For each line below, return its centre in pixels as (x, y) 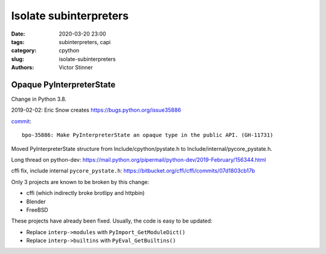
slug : (18, 59)
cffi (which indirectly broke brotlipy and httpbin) (85, 193)
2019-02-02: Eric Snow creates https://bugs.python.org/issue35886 (96, 110)
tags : (18, 42)
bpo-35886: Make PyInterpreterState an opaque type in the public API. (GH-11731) (148, 135)
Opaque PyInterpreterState (63, 84)
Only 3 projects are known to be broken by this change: (80, 182)
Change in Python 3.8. (39, 99)
